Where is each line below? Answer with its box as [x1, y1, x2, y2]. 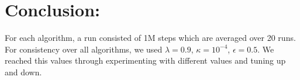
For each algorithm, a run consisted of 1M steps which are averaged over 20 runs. [5, 32, 296, 44]
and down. [5, 65, 42, 78]
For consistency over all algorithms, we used [5, 43, 163, 55]
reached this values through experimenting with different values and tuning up [5, 54, 286, 67]
